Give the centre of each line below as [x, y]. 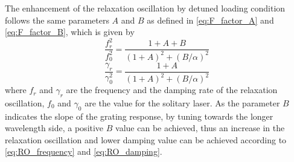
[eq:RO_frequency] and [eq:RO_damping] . [84, 151]
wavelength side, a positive [54, 128]
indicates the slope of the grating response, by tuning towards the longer [139, 116]
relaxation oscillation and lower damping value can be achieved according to [146, 139]
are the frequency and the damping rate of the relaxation [172, 90]
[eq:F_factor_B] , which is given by [70, 32]
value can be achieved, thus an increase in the [200, 128]
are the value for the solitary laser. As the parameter [182, 102]
